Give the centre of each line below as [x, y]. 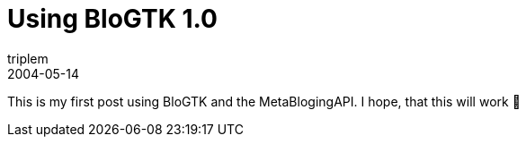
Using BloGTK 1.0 [112, 19]
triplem [28, 58]
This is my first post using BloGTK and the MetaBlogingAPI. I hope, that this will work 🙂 [264, 101]
